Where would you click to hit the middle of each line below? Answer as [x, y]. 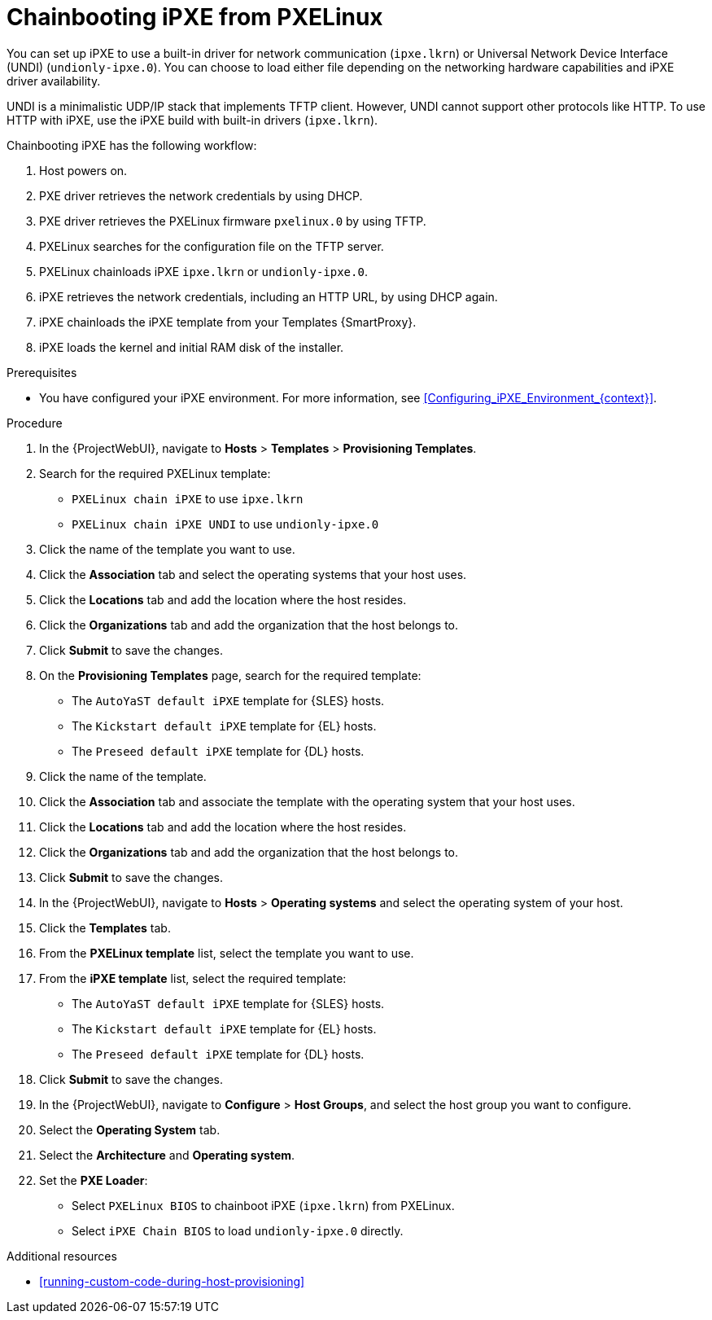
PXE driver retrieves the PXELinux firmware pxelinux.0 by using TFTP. [233, 221]
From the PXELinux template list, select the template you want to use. [227, 953]
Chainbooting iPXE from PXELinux [195, 17]
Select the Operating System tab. [130, 1129]
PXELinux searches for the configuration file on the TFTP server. [212, 246]
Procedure [35, 423]
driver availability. [54, 81]
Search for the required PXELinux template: [155, 473]
